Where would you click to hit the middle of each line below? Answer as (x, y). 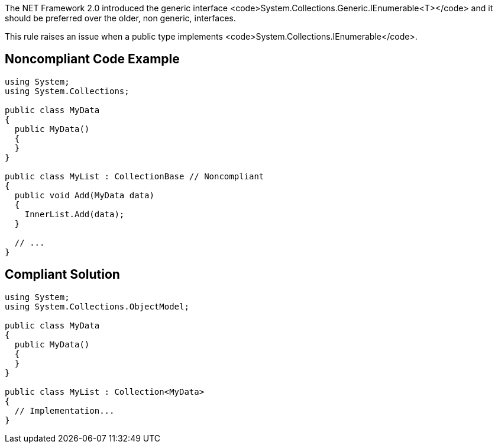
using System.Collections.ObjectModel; (97, 306)
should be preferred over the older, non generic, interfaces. (120, 18)
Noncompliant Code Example (92, 59)
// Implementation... (64, 410)
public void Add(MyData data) (84, 195)
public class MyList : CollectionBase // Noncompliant (135, 176)
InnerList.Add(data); (75, 214)
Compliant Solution (62, 275)
